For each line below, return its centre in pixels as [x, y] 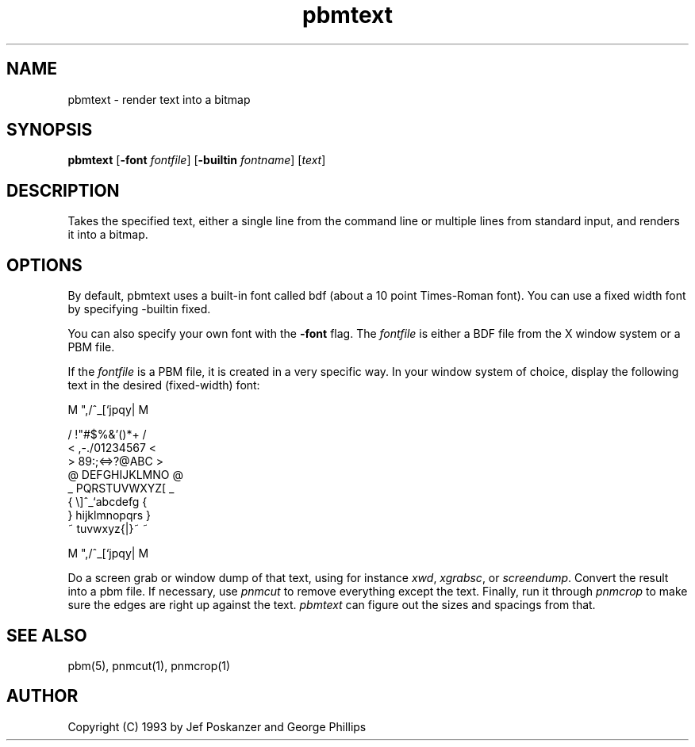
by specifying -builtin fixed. [139, 309]
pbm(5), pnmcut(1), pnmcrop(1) [149, 665]
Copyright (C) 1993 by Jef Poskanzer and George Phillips [217, 726]
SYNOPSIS [50, 130]
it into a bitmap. [108, 235]
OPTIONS [44, 265]
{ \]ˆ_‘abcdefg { [108, 502]
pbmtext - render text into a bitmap [159, 99]
